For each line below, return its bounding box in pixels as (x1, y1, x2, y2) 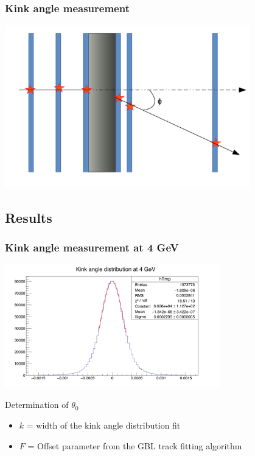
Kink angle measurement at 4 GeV (5, 239, 179, 254)
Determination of (5, 398, 69, 411)
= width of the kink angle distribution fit (26, 419, 181, 432)
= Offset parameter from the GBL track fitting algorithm (27, 439, 242, 452)
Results (5, 208, 52, 226)
